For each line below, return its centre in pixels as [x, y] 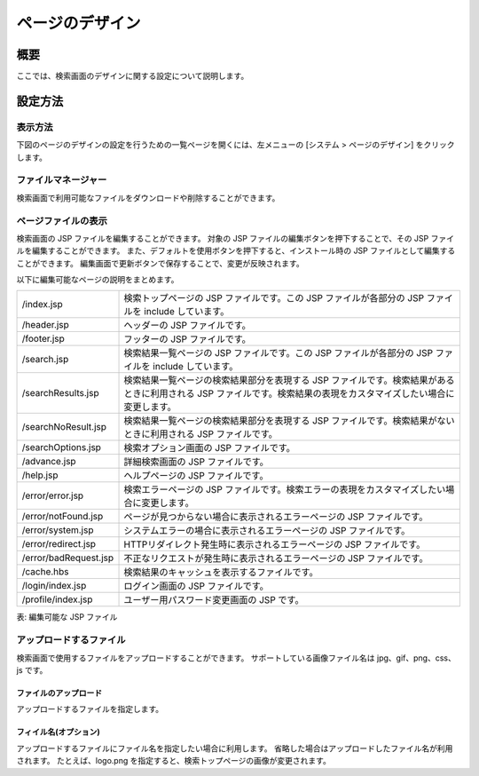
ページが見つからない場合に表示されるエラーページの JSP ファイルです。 [276, 517]
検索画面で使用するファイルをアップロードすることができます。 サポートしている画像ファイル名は [196, 658]
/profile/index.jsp [57, 599]
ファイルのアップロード [59, 693]
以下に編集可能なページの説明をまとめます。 [98, 280]
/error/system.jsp [58, 530]
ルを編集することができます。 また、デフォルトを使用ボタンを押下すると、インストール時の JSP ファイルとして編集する [236, 251]
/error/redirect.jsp [59, 544]
